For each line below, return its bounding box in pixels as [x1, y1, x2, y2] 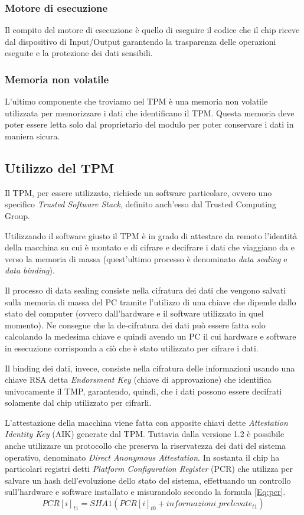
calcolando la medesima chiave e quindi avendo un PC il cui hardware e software [5, 330, 296, 343]
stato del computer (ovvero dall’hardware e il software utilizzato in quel [5, 307, 264, 320]
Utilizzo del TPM [5, 158, 115, 177]
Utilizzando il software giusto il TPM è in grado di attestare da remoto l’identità [5, 229, 298, 242]
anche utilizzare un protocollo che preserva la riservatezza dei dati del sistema [5, 439, 286, 452]
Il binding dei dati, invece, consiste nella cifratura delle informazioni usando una [5, 361, 295, 374]
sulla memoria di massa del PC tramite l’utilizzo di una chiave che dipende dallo [5, 295, 296, 308]
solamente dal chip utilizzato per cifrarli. [5, 396, 152, 409]
